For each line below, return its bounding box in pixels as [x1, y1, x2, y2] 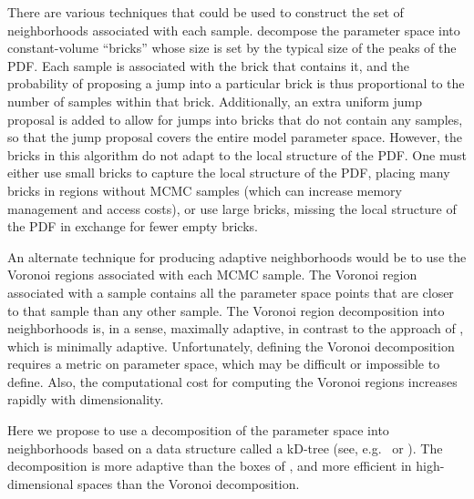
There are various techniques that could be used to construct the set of [7, 3, 404, 21]
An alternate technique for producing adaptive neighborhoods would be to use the [7, 247, 467, 266]
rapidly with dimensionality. [7, 390, 164, 409]
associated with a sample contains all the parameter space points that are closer [7, 282, 454, 301]
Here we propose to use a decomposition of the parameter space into [7, 421, 389, 440]
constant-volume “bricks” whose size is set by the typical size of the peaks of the [7, 38, 457, 57]
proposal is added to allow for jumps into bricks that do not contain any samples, [7, 109, 463, 128]
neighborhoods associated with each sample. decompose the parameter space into [7, 20, 460, 39]
